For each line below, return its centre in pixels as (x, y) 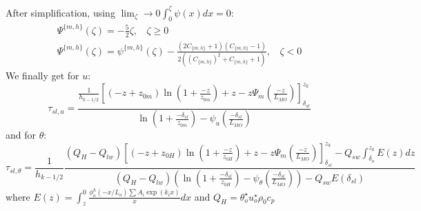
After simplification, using (60, 12)
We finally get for (42, 76)
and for (21, 135)
